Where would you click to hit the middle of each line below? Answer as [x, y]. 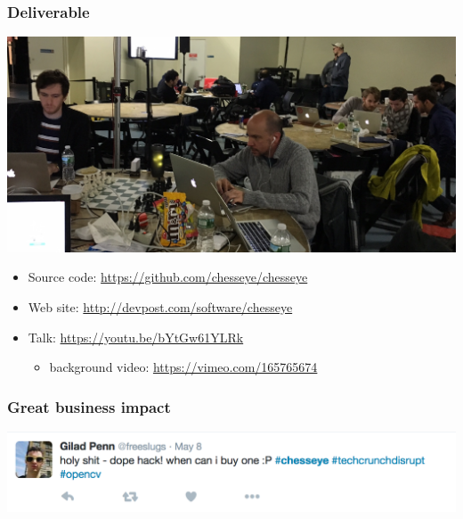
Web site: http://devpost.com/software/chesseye [160, 307]
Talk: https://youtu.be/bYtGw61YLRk [136, 337]
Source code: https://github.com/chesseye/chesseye [168, 277]
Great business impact [89, 406]
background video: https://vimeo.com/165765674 [183, 367]
